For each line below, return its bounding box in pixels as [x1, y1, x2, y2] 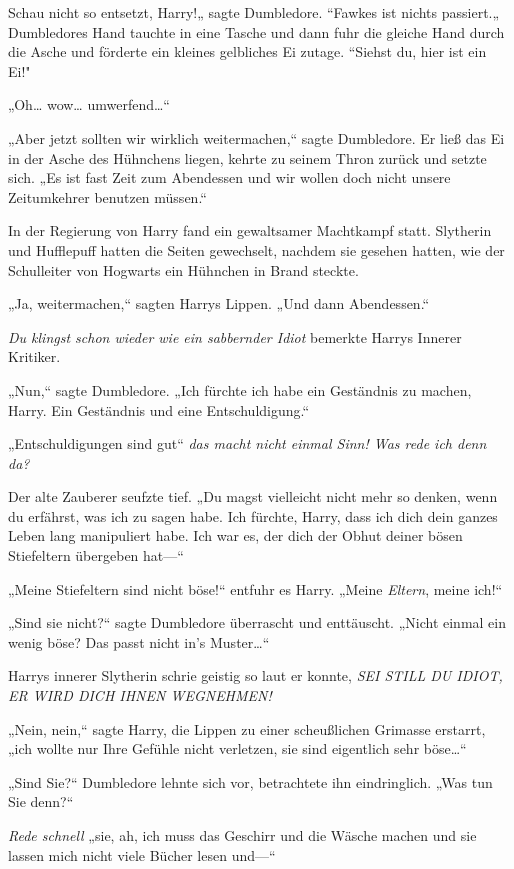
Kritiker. [8, 346, 61, 367]
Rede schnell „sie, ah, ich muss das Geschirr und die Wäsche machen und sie [8, 825, 477, 845]
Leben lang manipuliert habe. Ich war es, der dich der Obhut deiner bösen [8, 525, 463, 546]
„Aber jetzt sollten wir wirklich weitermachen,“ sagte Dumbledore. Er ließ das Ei [8, 127, 505, 148]
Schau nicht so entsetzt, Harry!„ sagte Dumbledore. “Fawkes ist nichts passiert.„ [8, 2, 500, 22]
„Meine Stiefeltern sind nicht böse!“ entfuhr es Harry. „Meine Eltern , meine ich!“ [8, 578, 503, 599]
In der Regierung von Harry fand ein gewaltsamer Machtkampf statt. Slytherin [8, 220, 492, 241]
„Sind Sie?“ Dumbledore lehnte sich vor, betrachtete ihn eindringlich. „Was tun [8, 771, 493, 792]
